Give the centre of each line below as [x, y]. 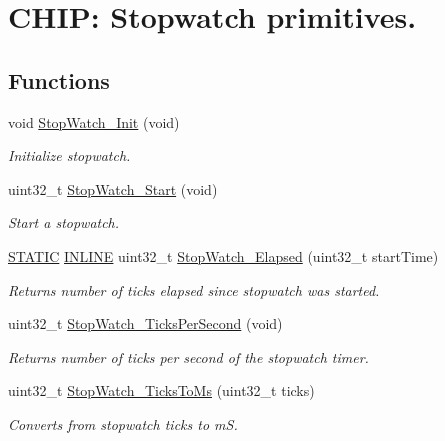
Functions [59, 79]
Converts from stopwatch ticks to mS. [123, 423]
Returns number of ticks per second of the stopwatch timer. [188, 356]
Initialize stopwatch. [69, 155]
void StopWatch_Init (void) [94, 121]
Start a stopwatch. [64, 222]
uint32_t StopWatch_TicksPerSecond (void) [145, 323]
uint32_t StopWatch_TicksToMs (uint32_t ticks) [161, 390]
